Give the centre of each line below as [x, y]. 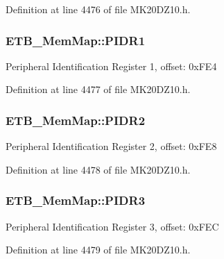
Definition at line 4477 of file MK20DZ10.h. [98, 89]
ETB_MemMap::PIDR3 [76, 200]
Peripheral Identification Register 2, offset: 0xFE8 [111, 146]
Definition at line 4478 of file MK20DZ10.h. [98, 169]
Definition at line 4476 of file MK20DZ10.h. [98, 9]
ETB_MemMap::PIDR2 [76, 120]
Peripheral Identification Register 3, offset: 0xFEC [112, 226]
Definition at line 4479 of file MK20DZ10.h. [98, 250]
